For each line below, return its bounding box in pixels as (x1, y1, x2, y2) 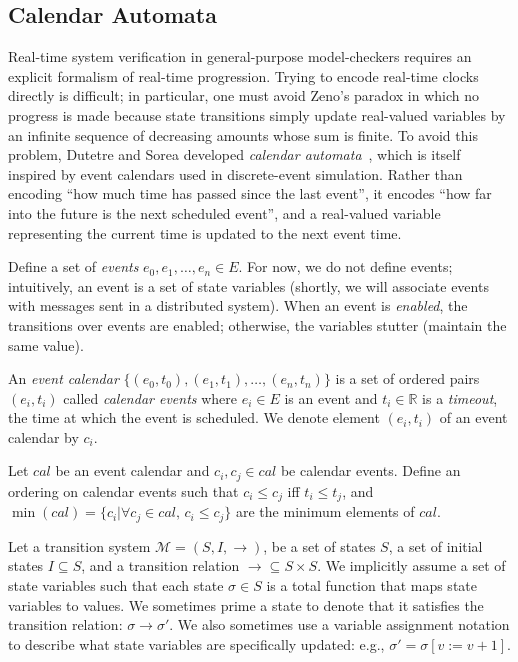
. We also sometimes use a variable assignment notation (169, 614, 510, 635)
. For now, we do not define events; (238, 256, 453, 277)
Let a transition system (8, 535, 151, 556)
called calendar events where (63, 387, 238, 408)
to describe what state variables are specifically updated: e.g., (8, 633, 385, 654)
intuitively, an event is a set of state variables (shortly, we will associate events (8, 275, 489, 296)
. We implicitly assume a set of (317, 555, 506, 576)
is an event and (284, 387, 378, 408)
